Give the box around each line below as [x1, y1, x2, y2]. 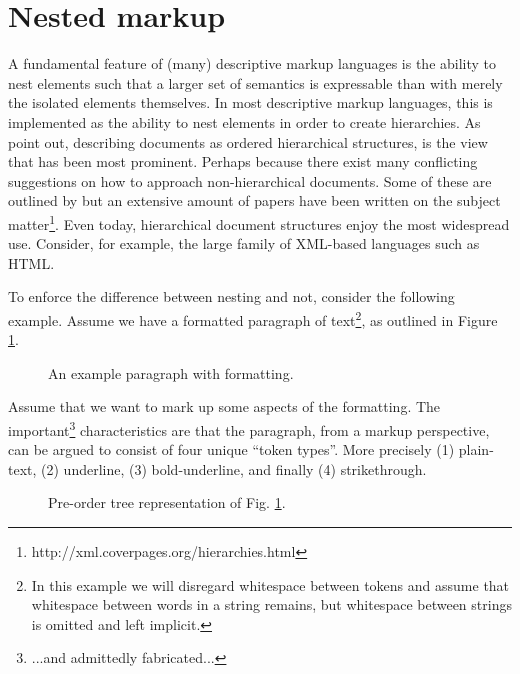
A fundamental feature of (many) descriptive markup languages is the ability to [8, 53, 497, 74]
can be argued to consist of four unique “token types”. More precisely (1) [8, 439, 455, 460]
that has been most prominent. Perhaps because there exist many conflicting [8, 151, 478, 172]
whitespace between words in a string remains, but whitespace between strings [31, 594, 512, 615]
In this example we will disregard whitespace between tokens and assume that [31, 574, 510, 595]
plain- [458, 439, 494, 460]
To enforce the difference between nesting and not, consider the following [8, 286, 455, 307]
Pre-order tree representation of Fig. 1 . [48, 492, 286, 513]
